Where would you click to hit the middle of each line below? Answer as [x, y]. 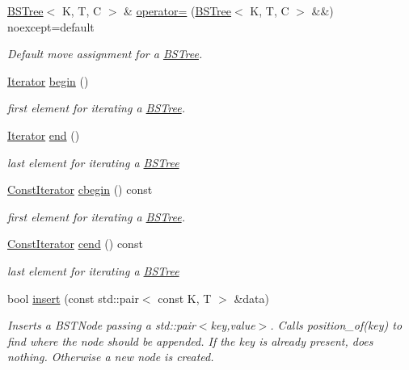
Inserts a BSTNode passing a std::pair [101, 325]
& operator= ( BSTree [178, 11]
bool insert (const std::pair [73, 298]
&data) [251, 298]
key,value [233, 325]
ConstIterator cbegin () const [80, 189]
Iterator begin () [48, 80]
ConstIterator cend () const [75, 244]
